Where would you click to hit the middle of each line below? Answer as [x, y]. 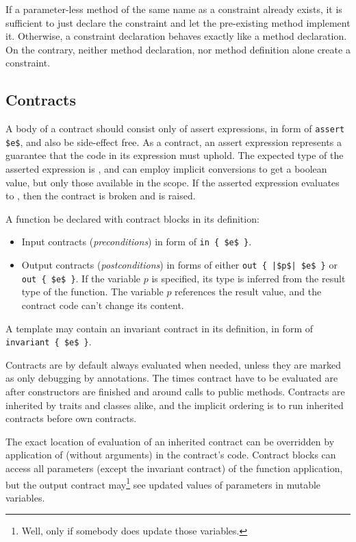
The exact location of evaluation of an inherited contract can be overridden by [170, 441]
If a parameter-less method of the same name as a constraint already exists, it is [174, 9]
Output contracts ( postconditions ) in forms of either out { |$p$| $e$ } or [179, 265]
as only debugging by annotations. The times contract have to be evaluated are [172, 378]
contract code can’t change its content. [103, 305]
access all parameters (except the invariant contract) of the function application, [174, 468]
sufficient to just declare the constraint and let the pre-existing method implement [178, 22]
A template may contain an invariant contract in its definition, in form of [159, 328]
